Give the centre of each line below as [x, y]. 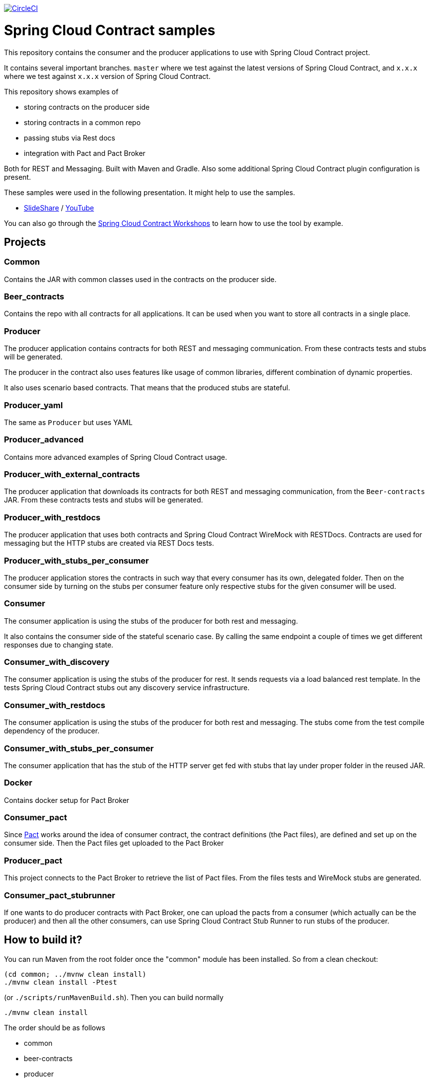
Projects [25, 242]
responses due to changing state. [59, 645]
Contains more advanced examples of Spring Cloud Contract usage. [116, 457]
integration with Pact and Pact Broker [85, 153]
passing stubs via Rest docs [70, 138]
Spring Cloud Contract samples [110, 30]
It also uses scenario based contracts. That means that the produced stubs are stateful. [147, 388]
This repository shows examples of [61, 91]
